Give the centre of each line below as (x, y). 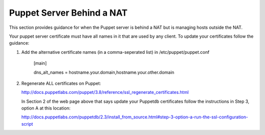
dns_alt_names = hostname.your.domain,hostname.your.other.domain (104, 72)
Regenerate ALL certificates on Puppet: (61, 83)
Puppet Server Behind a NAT (68, 13)
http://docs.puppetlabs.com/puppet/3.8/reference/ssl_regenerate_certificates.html (105, 92)
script (27, 124)
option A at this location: (46, 108)
